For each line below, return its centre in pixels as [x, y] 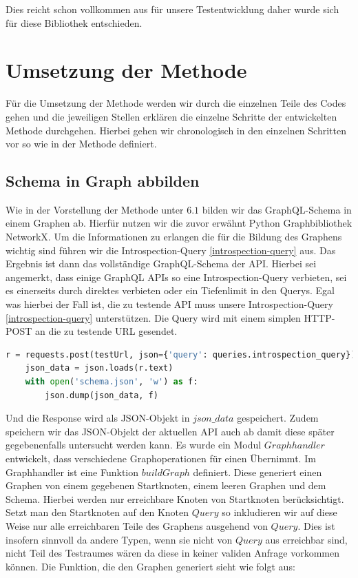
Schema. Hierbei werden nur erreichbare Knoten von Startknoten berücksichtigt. [175, 498]
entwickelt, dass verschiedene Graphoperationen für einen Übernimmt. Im [161, 458]
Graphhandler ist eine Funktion [72, 472]
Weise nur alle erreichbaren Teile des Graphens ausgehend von [137, 525]
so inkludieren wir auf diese [280, 512]
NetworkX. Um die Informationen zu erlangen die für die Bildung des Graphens [174, 237]
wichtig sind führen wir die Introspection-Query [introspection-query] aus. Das [171, 250]
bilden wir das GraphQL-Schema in [277, 209]
